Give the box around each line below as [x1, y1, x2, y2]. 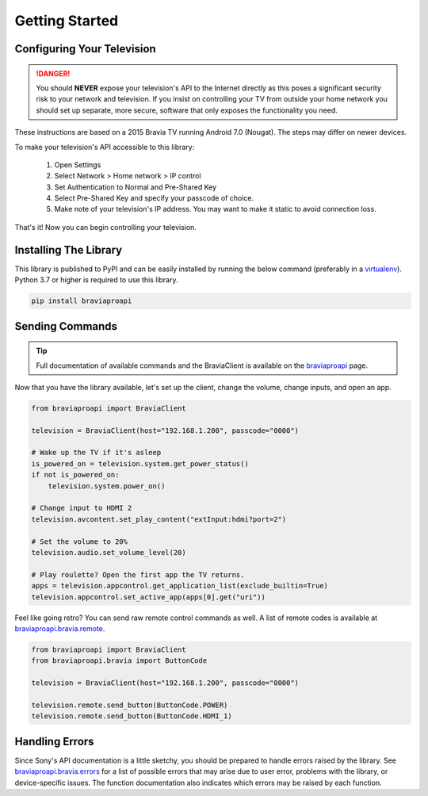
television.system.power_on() [48, 481, 166, 491]
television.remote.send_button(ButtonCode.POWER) [31, 700, 228, 710]
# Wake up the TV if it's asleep [31, 448, 162, 457]
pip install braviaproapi [31, 297, 132, 305]
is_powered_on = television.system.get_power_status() [31, 459, 249, 468]
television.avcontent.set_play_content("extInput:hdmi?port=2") [31, 515, 287, 523]
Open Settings [54, 159, 101, 170]
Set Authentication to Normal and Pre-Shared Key [54, 182, 217, 192]
